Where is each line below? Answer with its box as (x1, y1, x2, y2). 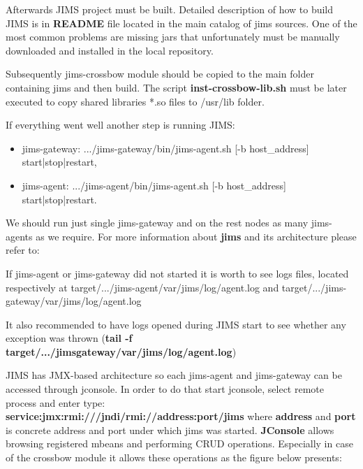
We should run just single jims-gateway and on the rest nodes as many (6, 215, 309, 230)
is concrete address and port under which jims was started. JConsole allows (6, 422, 334, 437)
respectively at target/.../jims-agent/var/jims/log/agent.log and (6, 280, 279, 294)
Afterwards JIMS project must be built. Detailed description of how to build (6, 2, 334, 16)
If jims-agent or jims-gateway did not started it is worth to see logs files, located (6, 266, 349, 280)
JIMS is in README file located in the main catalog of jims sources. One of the (6, 15, 357, 30)
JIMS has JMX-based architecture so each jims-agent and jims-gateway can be (6, 368, 342, 382)
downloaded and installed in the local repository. (6, 43, 214, 57)
